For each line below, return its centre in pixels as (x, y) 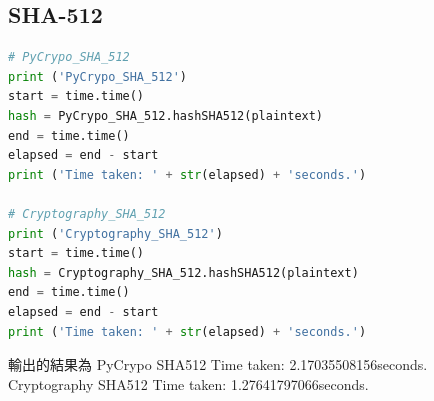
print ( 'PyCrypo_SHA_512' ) (97, 76)
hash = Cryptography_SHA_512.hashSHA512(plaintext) (183, 272)
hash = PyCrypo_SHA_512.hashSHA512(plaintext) (166, 115)
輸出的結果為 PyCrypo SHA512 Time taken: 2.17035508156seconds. (218, 364)
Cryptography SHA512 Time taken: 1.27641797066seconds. (188, 383)
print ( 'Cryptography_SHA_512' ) (115, 233)
